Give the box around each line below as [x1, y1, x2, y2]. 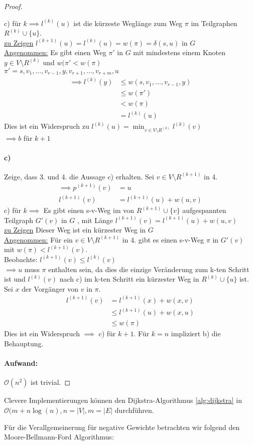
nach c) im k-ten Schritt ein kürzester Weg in [59, 274, 199, 284]
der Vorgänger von [22, 283, 79, 294]
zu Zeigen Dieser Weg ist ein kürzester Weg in [4, 225, 146, 235]
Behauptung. [4, 338, 44, 348]
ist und [4, 274, 26, 284]
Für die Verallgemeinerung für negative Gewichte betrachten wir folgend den [4, 421, 240, 432]
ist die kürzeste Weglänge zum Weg [73, 18, 183, 28]
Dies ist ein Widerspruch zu [4, 121, 89, 131]
